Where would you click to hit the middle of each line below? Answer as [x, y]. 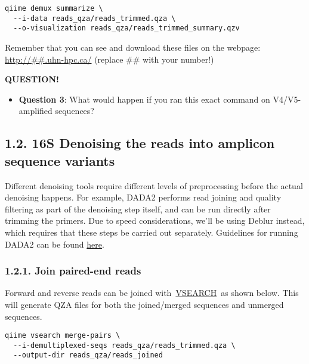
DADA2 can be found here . [55, 244]
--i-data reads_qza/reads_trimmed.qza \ [95, 18]
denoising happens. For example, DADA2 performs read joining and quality [143, 197]
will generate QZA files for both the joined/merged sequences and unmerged [144, 304]
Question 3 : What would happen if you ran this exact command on [144, 99]
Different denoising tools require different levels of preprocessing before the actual [154, 185]
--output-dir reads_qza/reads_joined [88, 355]
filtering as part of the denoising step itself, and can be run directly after [138, 209]
